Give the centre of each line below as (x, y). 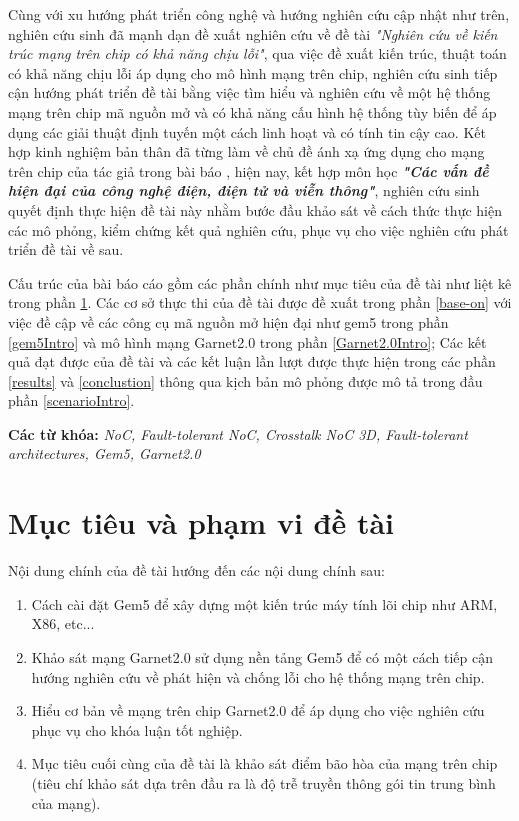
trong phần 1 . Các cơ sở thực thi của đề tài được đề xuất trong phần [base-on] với (260, 302)
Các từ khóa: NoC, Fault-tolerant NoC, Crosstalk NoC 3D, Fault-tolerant (238, 433)
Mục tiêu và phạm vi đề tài (201, 522)
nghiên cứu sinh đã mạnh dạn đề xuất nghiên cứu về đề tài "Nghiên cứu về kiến (253, 33)
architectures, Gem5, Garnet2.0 (104, 453)
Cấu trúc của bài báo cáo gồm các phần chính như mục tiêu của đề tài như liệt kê (260, 282)
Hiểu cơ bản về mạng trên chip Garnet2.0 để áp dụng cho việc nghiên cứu (258, 710)
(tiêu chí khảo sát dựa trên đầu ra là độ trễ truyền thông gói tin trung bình (263, 782)
